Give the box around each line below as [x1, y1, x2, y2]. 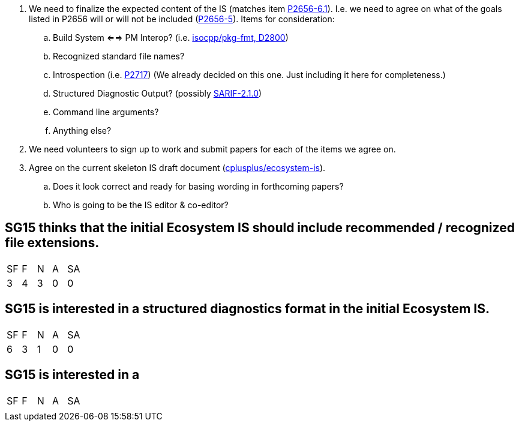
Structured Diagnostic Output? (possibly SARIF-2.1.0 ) [53, 88, 262, 98]
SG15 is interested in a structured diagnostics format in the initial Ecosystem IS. [5, 301, 490, 317]
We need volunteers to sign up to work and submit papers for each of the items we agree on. [29, 144, 396, 154]
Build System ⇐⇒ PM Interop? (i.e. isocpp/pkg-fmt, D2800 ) [53, 32, 289, 43]
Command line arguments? [53, 107, 159, 117]
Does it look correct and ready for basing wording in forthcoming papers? [53, 181, 344, 191]
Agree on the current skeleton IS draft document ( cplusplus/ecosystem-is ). [29, 163, 326, 173]
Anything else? [53, 125, 112, 136]
